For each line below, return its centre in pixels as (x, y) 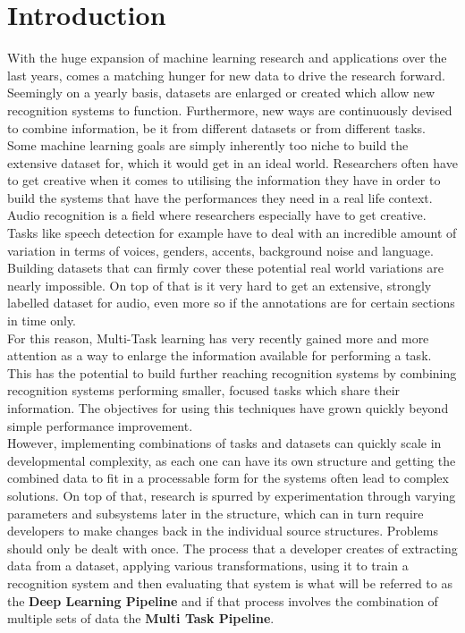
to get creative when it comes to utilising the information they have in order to (224, 180)
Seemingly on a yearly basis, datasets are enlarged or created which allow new (221, 93)
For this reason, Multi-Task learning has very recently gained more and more (218, 338)
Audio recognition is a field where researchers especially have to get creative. (217, 215)
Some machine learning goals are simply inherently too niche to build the (208, 145)
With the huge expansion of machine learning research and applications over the (227, 58)
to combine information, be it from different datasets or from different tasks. (216, 127)
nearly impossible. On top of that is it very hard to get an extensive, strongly (220, 285)
